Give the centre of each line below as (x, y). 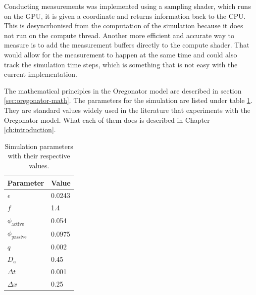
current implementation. (41, 74)
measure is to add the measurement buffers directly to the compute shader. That (127, 45)
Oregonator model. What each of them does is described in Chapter (107, 120)
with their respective (39, 156)
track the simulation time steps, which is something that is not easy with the (121, 64)
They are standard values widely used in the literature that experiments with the (127, 110)
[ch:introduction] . (30, 129)
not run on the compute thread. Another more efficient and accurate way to (119, 35)
